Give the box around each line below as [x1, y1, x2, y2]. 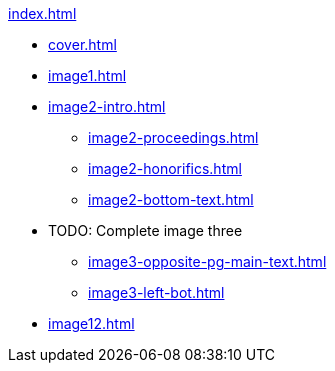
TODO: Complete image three [48, 222, 243, 239]
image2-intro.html [48, 98, 166, 115]
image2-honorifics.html [88, 160, 242, 177]
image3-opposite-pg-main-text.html [88, 253, 327, 270]
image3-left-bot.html [88, 284, 225, 301]
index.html [8, 5, 77, 22]
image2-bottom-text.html [88, 191, 254, 208]
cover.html [48, 36, 117, 53]
